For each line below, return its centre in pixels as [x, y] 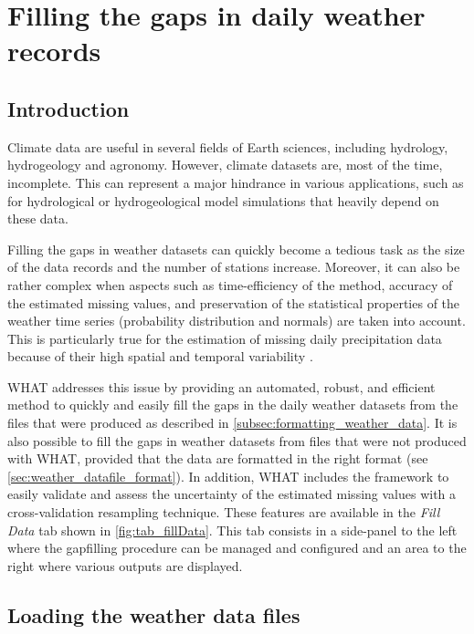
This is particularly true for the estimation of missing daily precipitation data [225, 338]
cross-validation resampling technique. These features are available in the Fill [224, 512]
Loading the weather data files [154, 614]
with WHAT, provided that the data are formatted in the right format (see [218, 458]
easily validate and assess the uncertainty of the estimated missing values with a [232, 494]
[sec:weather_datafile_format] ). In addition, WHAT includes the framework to [228, 476]
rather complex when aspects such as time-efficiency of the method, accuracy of [230, 284]
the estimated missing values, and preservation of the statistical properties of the [234, 302]
